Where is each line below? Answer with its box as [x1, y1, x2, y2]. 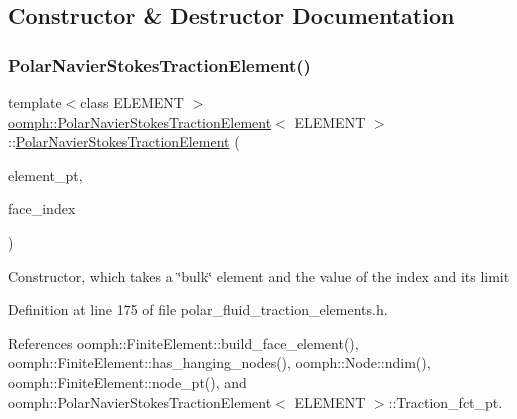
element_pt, [8, 164, 83, 185]
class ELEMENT [80, 92, 184, 112]
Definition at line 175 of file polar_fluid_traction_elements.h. [8, 299, 388, 320]
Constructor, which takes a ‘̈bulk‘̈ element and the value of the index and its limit [8, 265, 510, 286]
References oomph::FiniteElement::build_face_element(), [8, 332, 359, 353]
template [8, 92, 62, 112]
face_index [8, 198, 76, 219]
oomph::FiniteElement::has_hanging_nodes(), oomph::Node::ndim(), [8, 352, 431, 373]
